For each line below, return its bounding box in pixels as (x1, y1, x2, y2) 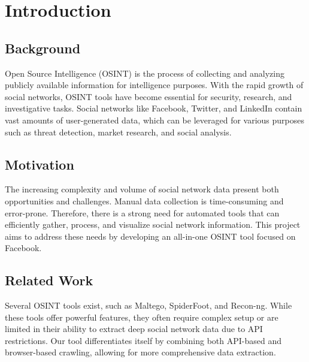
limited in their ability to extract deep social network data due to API (5, 322, 263, 335)
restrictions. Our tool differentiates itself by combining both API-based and (5, 334, 281, 346)
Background (5, 38, 81, 57)
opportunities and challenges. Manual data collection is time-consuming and (5, 194, 284, 207)
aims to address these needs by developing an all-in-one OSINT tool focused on (5, 230, 296, 242)
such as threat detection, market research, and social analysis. (5, 125, 232, 138)
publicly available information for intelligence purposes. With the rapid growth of (5, 79, 304, 91)
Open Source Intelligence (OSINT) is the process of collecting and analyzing (5, 67, 284, 79)
